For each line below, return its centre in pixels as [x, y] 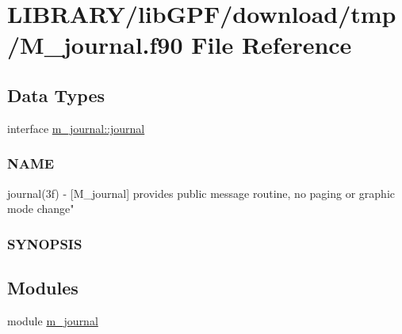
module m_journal [53, 320]
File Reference [272, 45]
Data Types [56, 95]
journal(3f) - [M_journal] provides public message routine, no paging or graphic [201, 193]
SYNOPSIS [45, 243]
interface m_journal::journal [76, 128]
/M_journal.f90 [95, 45]
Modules [43, 287]
